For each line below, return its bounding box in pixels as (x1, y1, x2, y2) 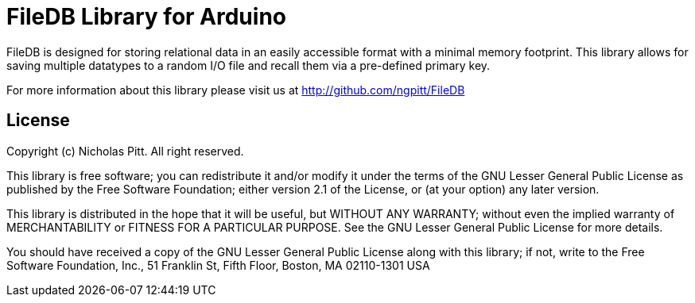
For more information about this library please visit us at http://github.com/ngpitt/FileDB (6, 82, 465, 97)
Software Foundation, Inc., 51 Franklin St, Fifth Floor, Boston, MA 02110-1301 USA (6, 258, 430, 272)
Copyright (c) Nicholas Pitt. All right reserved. (6, 144, 244, 158)
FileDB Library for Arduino (6, 3, 286, 30)
